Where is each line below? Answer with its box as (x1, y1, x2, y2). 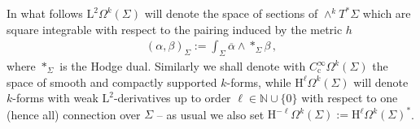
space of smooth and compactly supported (7, 73, 217, 90)
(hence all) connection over (7, 105, 141, 123)
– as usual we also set (156, 105, 265, 123)
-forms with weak (12, 89, 98, 106)
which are (362, 5, 411, 21)
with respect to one (301, 89, 398, 106)
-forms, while (226, 73, 291, 90)
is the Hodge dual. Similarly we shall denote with (59, 58, 306, 75)
